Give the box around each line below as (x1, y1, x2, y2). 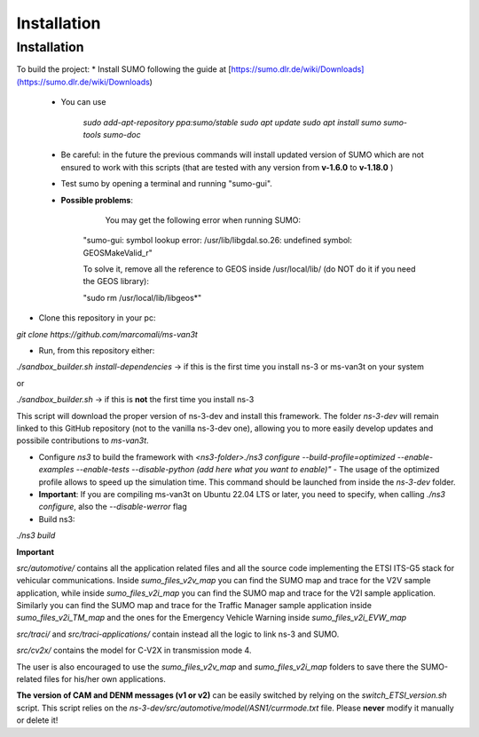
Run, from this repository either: (38, 345, 155, 356)
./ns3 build (16, 530, 56, 541)
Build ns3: (38, 513, 75, 524)
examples (38, 464, 75, 475)
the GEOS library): (82, 276, 150, 287)
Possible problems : (60, 194, 133, 205)
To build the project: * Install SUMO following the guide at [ (16, 64, 232, 75)
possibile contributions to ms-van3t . (16, 435, 150, 446)
